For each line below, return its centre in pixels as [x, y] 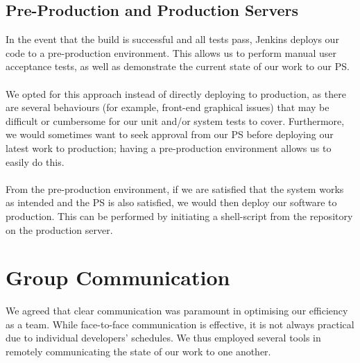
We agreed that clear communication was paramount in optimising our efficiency [177, 311]
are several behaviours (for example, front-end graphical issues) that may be [168, 107]
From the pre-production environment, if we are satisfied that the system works [175, 188]
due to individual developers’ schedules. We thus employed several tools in [163, 338]
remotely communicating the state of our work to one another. [138, 352]
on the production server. [59, 229]
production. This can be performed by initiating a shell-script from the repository [179, 216]
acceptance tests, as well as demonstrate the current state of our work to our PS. [178, 66]
